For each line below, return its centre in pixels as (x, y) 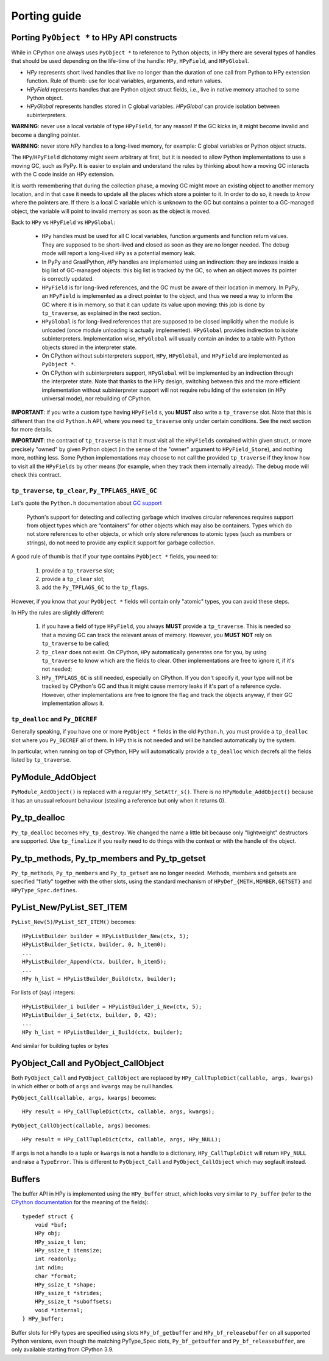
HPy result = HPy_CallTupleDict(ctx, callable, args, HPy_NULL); (122, 1139)
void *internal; (59, 1310)
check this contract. (36, 475)
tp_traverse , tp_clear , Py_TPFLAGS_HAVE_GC (84, 490)
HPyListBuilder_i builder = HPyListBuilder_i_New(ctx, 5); (112, 1006)
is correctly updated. (68, 279)
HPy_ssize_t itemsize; (69, 1251)
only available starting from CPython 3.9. (62, 1349)
